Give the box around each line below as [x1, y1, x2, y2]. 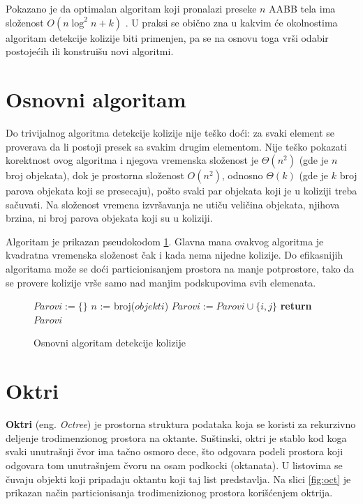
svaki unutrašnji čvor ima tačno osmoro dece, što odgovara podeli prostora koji [6, 444, 343, 459]
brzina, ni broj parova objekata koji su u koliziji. [6, 211, 213, 225]
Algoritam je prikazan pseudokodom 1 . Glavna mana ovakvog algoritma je [6, 234, 324, 248]
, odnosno [221, 168, 263, 183]
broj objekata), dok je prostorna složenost [6, 168, 184, 183]
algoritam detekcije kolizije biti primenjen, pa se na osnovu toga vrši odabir [6, 30, 329, 45]
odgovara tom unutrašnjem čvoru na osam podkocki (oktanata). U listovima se [6, 457, 343, 472]
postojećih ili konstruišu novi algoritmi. [6, 44, 174, 59]
